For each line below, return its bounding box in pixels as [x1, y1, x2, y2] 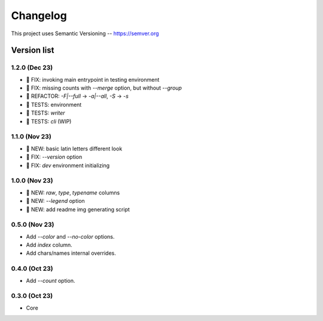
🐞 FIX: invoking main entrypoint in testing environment [26, 76, 160, 83]
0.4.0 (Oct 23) [11, 264, 53, 273]
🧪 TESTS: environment [26, 101, 82, 108]
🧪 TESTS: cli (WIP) [26, 118, 72, 125]
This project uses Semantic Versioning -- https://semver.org [11, 30, 159, 37]
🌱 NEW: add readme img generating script [26, 206, 130, 213]
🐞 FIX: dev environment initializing [26, 162, 110, 169]
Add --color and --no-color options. [26, 233, 115, 240]
